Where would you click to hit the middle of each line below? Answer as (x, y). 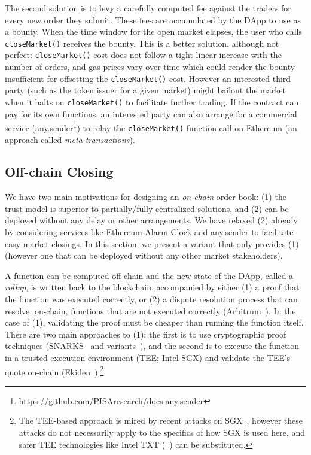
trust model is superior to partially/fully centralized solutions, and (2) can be (147, 208)
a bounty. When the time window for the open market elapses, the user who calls (154, 31)
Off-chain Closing (59, 172)
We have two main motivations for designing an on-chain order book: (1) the (146, 197)
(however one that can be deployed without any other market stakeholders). (144, 255)
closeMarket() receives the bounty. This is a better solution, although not (142, 43)
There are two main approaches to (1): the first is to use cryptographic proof (146, 334)
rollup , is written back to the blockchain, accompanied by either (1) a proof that (152, 287)
